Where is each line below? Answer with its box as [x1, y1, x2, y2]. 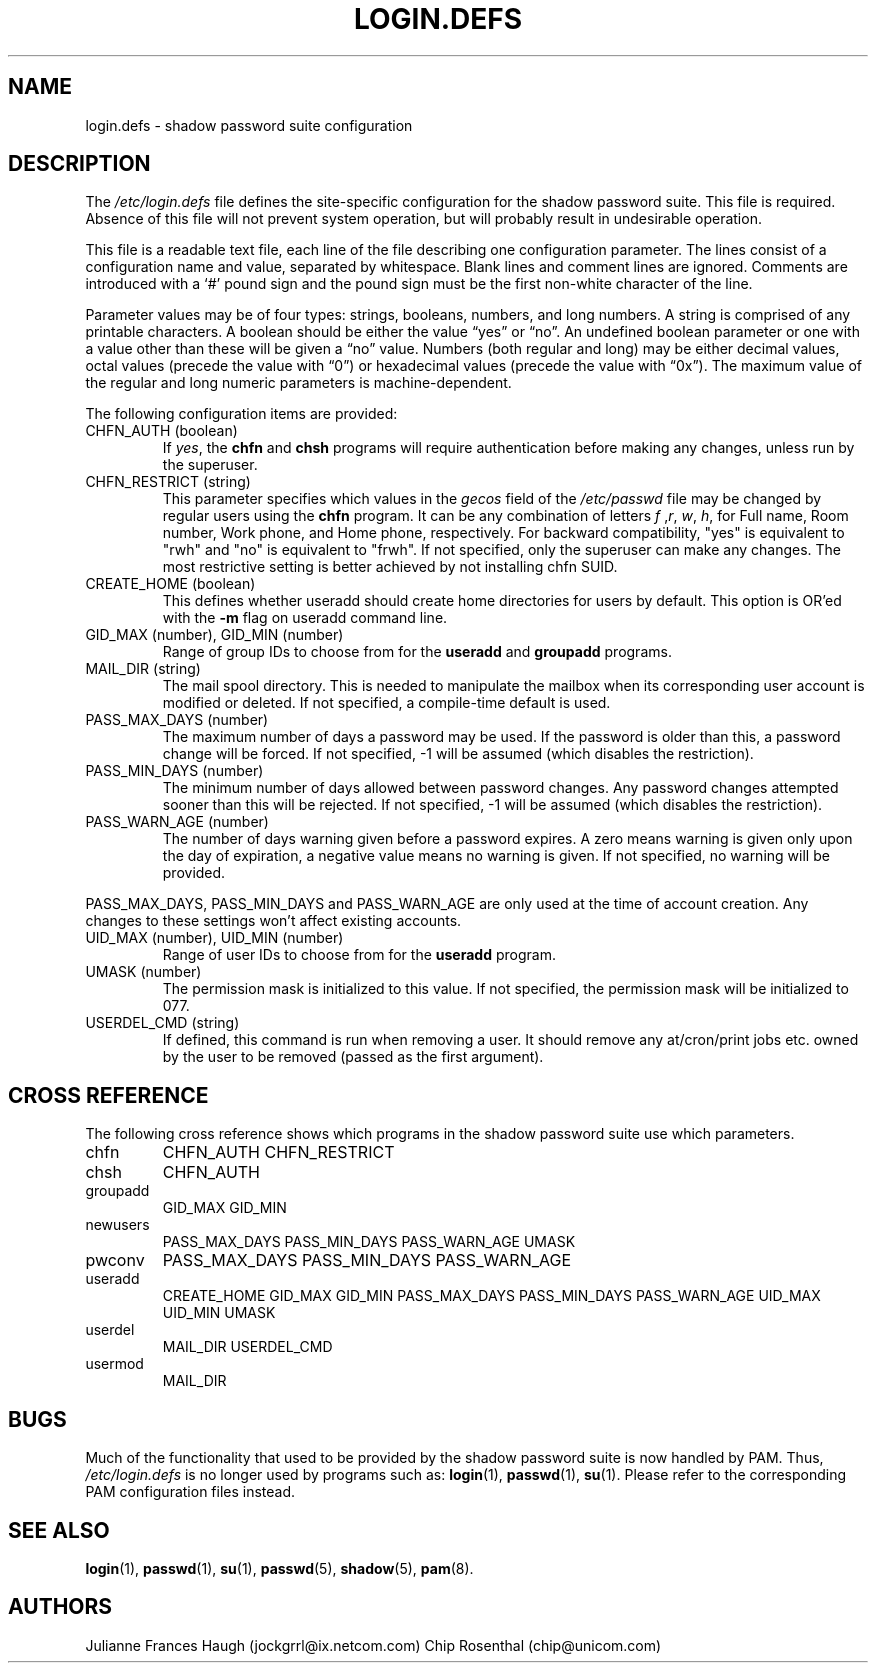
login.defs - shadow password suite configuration [85, 116, 413, 134]
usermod [85, 1355, 144, 1373]
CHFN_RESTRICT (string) [85, 473, 251, 491]
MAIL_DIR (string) [85, 660, 201, 678]
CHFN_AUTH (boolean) [85, 422, 238, 440]
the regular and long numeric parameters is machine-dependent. [85, 374, 512, 392]
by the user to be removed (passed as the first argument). [162, 1048, 544, 1066]
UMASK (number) [85, 963, 202, 981]
